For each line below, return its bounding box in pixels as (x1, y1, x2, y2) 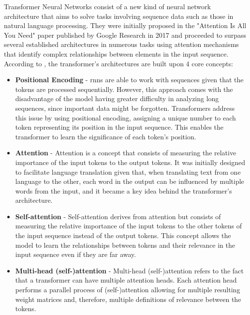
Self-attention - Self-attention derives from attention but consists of (15, 211, 221, 221)
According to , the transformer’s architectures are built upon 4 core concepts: (4, 58, 233, 68)
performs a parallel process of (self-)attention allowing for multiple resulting (15, 285, 240, 295)
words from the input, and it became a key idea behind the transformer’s (15, 185, 232, 195)
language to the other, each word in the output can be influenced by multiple (15, 176, 244, 186)
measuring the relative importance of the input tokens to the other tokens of (15, 221, 242, 231)
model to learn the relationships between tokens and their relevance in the (15, 240, 235, 250)
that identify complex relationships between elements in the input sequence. (4, 48, 229, 59)
